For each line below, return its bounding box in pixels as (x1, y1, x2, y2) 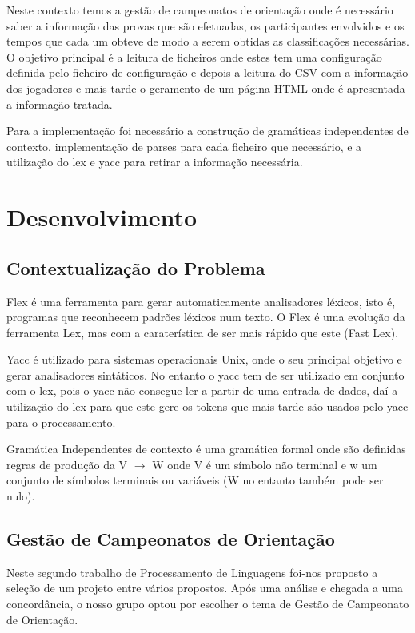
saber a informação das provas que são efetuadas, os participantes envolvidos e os (6, 17, 405, 34)
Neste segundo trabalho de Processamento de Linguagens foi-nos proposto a (6, 563, 378, 580)
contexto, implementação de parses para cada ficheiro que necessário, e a (6, 137, 362, 154)
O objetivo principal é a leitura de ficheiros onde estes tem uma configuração (6, 48, 382, 65)
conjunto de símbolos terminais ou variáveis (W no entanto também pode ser (6, 472, 384, 488)
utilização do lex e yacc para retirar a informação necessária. (6, 153, 303, 170)
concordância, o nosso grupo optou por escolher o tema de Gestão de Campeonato (6, 595, 409, 612)
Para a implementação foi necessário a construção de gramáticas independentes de (6, 122, 409, 139)
